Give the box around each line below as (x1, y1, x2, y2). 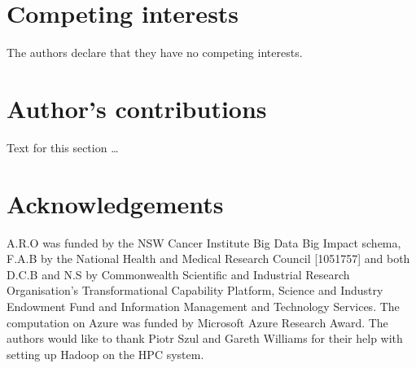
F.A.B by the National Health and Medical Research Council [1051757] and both (7, 250, 410, 267)
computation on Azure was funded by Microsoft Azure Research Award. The (7, 313, 388, 331)
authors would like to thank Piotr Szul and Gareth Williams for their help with (7, 330, 403, 347)
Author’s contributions (7, 91, 267, 125)
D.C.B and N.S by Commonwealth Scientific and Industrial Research (7, 265, 350, 283)
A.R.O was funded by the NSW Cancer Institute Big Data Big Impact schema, (7, 234, 401, 251)
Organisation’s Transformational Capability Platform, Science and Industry (7, 282, 383, 299)
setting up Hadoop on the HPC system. (7, 345, 204, 362)
